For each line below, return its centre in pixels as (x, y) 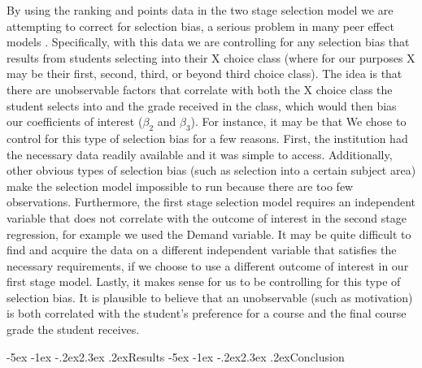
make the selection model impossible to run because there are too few (180, 186)
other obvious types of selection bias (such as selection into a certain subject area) (211, 170)
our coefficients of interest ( (75, 121)
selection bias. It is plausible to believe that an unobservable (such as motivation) (210, 297)
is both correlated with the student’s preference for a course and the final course (207, 313)
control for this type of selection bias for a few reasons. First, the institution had (207, 138)
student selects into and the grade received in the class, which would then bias (202, 105)
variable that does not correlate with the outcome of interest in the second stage (207, 217)
